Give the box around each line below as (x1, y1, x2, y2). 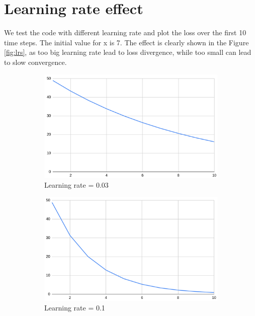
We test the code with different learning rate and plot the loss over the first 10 (4, 27, 246, 38)
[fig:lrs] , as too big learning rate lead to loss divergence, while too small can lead (4, 47, 251, 57)
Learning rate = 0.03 (44, 180, 109, 190)
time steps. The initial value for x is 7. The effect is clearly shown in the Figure (4, 37, 249, 47)
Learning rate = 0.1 (44, 302, 105, 313)
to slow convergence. (4, 56, 67, 67)
